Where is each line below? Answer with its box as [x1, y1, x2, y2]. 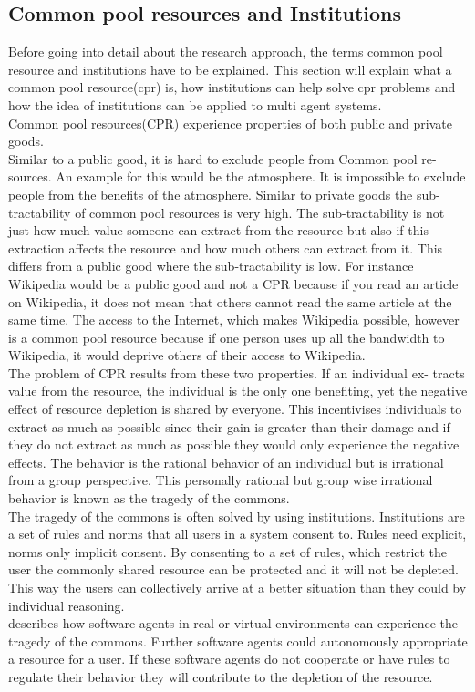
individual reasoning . [8, 595, 125, 615]
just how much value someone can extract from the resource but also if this [8, 221, 429, 240]
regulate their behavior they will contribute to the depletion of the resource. [8, 666, 433, 686]
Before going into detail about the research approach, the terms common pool [8, 42, 443, 61]
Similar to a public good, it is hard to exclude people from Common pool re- [8, 149, 437, 168]
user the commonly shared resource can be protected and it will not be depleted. [8, 560, 459, 579]
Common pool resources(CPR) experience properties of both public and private [8, 113, 452, 132]
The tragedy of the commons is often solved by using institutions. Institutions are [8, 506, 465, 525]
